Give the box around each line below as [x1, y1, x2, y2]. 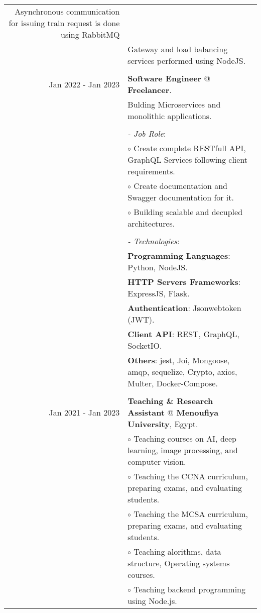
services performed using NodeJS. [127, 55, 246, 66]
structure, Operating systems [127, 557, 230, 569]
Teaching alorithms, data [134, 546, 221, 557]
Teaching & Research [127, 395, 213, 406]
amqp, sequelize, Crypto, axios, [127, 366, 237, 377]
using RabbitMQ [61, 29, 120, 40]
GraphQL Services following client [127, 154, 248, 165]
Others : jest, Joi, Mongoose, [127, 354, 230, 366]
